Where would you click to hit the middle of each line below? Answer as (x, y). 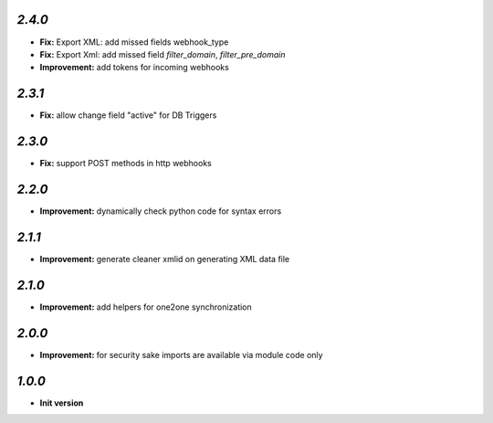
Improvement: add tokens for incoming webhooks (135, 68)
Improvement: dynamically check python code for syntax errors (161, 211)
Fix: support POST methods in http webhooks (126, 164)
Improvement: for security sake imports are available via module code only (181, 354)
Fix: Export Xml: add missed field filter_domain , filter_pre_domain (163, 54)
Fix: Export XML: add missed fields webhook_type (134, 42)
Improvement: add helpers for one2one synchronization (146, 307)
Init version (62, 403)
